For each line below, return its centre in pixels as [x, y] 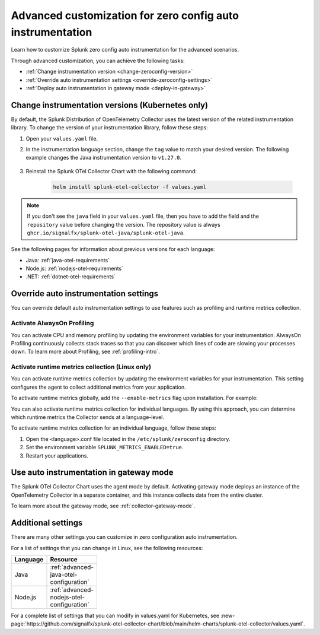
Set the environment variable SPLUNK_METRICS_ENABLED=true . [105, 447]
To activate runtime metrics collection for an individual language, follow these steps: [113, 428]
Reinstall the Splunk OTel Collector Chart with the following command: [111, 171]
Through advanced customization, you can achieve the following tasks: [98, 61]
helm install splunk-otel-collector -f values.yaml [130, 187]
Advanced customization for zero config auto [125, 15]
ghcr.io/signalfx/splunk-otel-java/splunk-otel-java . [106, 233]
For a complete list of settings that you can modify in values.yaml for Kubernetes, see [115, 615]
